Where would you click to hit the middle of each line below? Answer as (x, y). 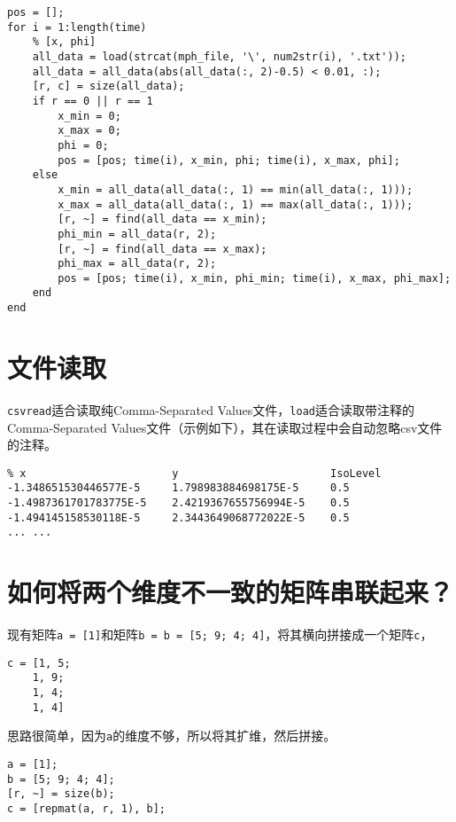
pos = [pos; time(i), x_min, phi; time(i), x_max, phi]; (229, 160)
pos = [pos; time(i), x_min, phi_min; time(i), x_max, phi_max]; (255, 278)
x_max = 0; (89, 131)
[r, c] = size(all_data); (108, 86)
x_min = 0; (89, 116)
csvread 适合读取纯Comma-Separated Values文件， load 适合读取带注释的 (211, 409)
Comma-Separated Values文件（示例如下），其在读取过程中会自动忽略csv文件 (225, 427)
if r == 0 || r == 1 (93, 101)
